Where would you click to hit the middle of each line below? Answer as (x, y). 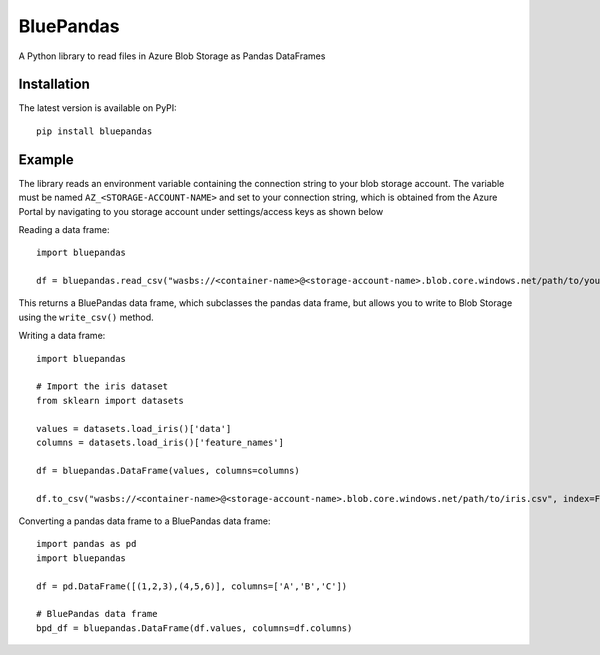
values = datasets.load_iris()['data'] (134, 428)
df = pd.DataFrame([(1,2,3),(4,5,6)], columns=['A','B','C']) (192, 586)
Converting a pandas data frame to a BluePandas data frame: (144, 521)
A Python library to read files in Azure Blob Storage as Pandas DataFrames (172, 56)
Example (46, 159)
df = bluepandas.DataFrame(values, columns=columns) (168, 470)
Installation (54, 84)
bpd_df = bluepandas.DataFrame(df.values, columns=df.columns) (194, 628)
